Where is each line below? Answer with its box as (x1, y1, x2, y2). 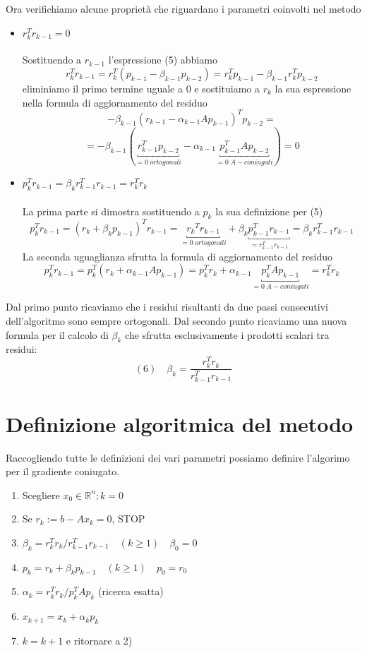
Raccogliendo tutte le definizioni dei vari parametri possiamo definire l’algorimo (6, 450, 350, 465)
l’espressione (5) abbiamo (108, 52, 217, 67)
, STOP (112, 511, 145, 526)
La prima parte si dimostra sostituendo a (22, 203, 200, 218)
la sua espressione (275, 80, 351, 95)
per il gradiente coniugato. (6, 464, 120, 479)
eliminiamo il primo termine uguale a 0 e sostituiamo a (22, 80, 260, 95)
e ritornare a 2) (66, 633, 133, 648)
